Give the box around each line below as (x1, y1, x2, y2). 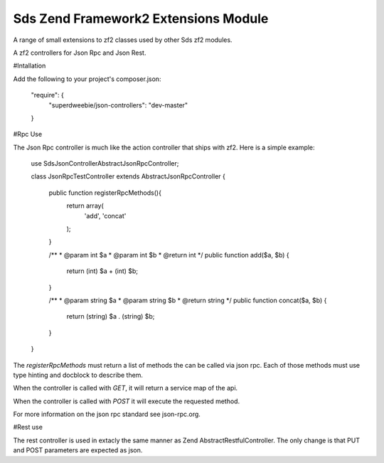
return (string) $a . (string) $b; (66, 312, 155, 321)
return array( (66, 201, 105, 210)
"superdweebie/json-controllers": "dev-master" (48, 100, 188, 110)
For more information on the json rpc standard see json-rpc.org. (13, 410, 201, 419)
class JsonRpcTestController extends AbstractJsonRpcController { (31, 172, 225, 181)
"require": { (31, 91, 64, 100)
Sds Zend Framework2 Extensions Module (13, 11, 269, 26)
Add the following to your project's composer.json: (13, 75, 161, 83)
